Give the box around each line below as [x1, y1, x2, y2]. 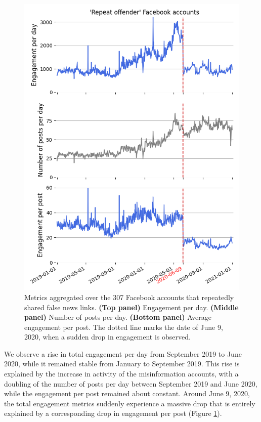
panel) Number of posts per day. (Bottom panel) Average [24, 312, 212, 322]
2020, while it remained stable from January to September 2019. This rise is [4, 358, 240, 369]
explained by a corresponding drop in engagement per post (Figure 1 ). [4, 408, 222, 418]
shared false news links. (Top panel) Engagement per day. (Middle [24, 302, 239, 312]
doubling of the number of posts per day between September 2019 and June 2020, [4, 378, 257, 389]
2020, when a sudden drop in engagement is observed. [24, 331, 191, 342]
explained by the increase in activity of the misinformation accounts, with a [4, 368, 239, 379]
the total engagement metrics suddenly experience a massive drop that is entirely [4, 398, 255, 408]
